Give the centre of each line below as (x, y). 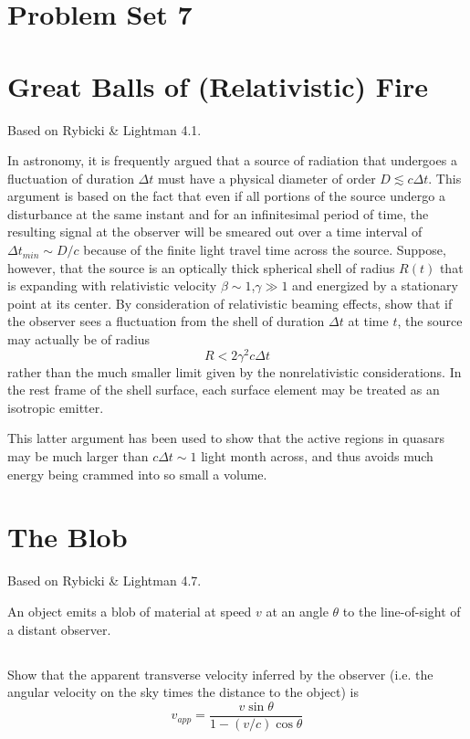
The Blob (68, 537)
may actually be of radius (79, 339)
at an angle (297, 611)
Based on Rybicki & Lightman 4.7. (104, 581)
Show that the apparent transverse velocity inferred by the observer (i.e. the (220, 674)
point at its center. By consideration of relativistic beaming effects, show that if (230, 303)
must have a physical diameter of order (266, 178)
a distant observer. (59, 629)
